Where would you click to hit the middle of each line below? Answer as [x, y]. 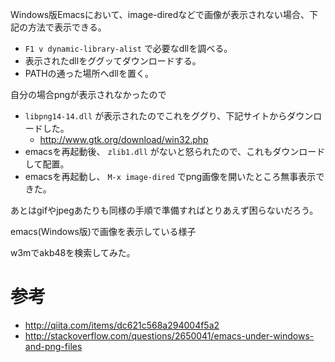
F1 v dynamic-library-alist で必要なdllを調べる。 [128, 48]
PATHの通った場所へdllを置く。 [89, 73]
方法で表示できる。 [67, 27]
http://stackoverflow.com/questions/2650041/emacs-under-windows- [169, 335]
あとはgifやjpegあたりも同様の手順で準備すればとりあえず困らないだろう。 [164, 210]
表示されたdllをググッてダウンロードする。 [113, 61]
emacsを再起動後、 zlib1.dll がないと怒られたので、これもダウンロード [175, 151]
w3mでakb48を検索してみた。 [73, 252]
